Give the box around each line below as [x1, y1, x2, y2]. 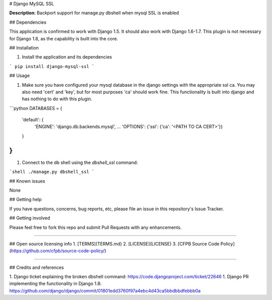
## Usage [9, 73, 30, 79]
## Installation [9, 44, 39, 50]
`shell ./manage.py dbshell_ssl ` [9, 169, 95, 175]
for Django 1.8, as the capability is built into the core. [9, 35, 118, 41]
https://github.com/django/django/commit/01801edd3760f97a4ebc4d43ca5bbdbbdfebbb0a [9, 287, 201, 293]
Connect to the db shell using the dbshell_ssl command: [22, 159, 138, 165]
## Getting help [9, 197, 42, 203]
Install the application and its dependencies [22, 54, 112, 60]
